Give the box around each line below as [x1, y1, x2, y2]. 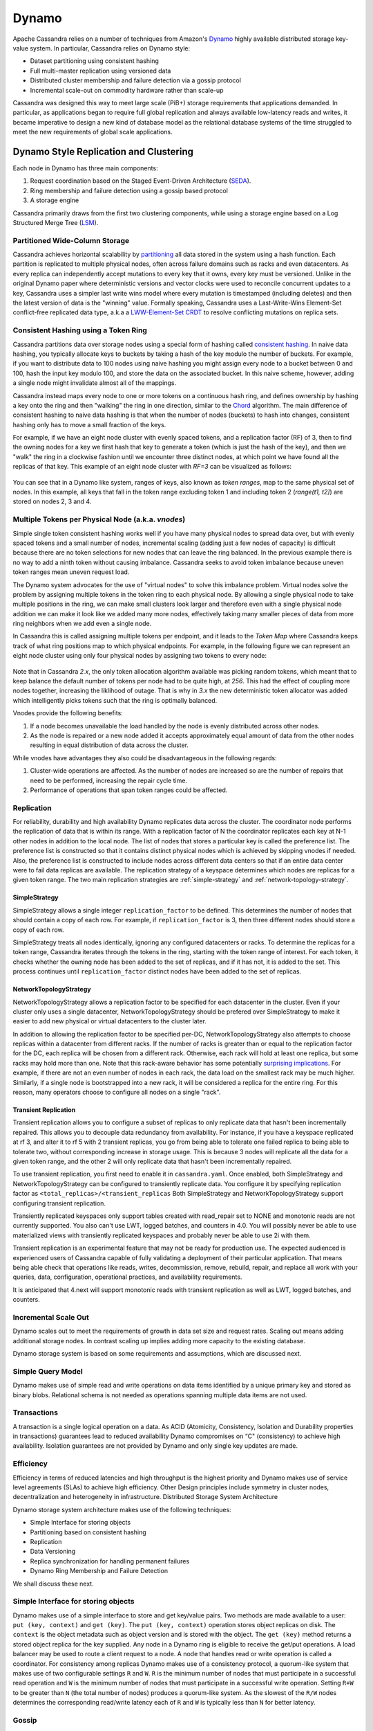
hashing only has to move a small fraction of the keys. [12, 420, 166, 429]
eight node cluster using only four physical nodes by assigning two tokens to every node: [12, 652, 267, 660]
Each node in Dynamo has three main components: [12, 163, 158, 172]
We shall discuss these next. [12, 1579, 94, 1588]
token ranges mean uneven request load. [12, 568, 130, 576]
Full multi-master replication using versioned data [30, 66, 171, 75]
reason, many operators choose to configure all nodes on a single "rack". [12, 1088, 221, 1097]
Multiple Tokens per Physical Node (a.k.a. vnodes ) [12, 514, 186, 524]
